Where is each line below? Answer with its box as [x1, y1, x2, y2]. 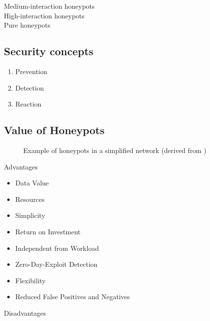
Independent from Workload [15, 243, 99, 253]
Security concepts [4, 44, 94, 59]
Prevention [15, 66, 47, 76]
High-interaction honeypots [4, 10, 85, 20]
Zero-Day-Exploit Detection [15, 259, 98, 269]
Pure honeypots [4, 20, 50, 30]
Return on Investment [15, 226, 81, 236]
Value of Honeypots [4, 122, 105, 138]
